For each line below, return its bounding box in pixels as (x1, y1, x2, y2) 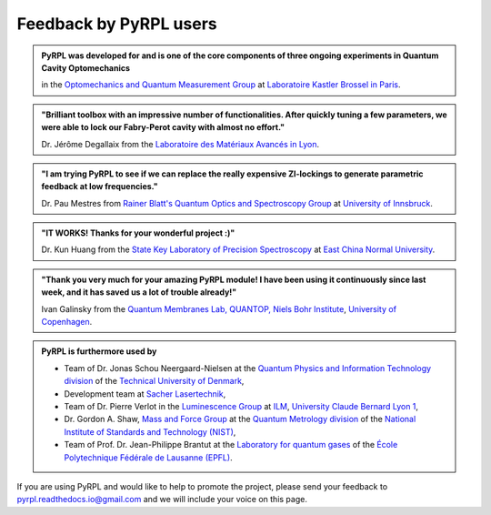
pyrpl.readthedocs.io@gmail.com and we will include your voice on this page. (16, 494, 308, 505)
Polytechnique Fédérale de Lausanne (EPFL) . (64, 451, 233, 463)
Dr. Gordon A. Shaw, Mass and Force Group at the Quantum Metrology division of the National (64, 414, 416, 425)
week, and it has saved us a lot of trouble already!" (41, 287, 237, 298)
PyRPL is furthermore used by (41, 346, 157, 357)
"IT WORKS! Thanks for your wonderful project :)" (41, 227, 235, 238)
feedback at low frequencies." (41, 181, 158, 192)
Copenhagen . (41, 317, 93, 328)
